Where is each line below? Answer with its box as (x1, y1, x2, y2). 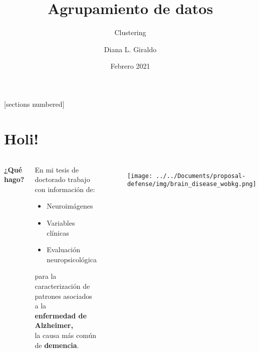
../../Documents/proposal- (156, 172, 246, 180)
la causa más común (35, 329, 97, 340)
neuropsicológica (47, 254, 97, 264)
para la (35, 271, 57, 281)
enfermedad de (35, 310, 87, 320)
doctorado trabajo (35, 174, 90, 185)
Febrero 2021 (110, 61, 150, 71)
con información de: (35, 184, 95, 194)
